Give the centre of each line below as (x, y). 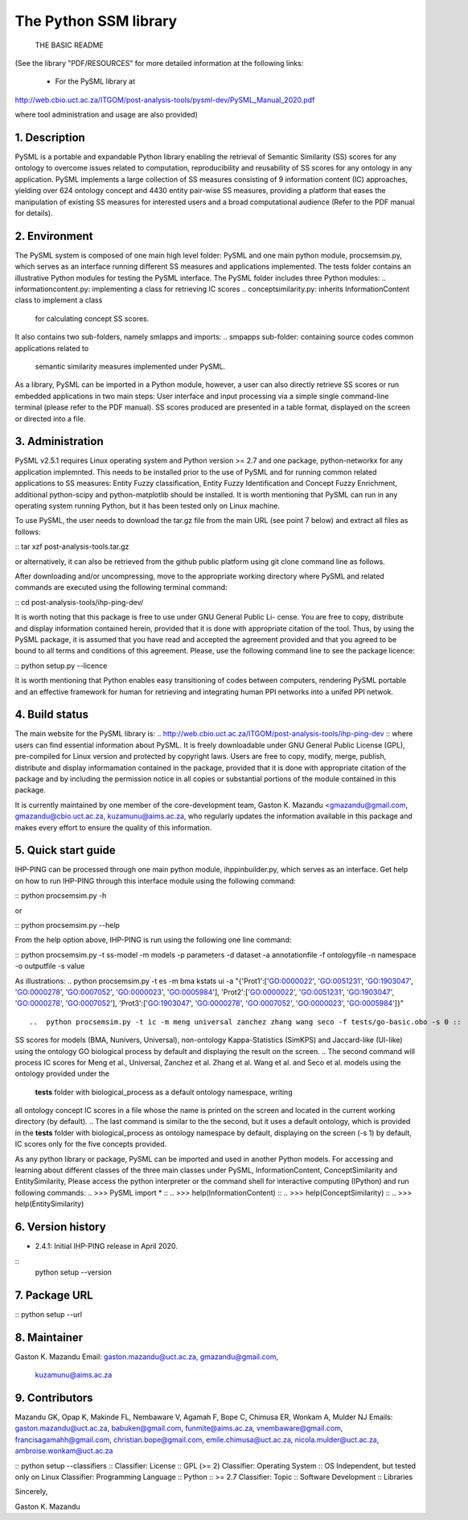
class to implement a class (59, 300)
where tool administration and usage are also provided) (107, 115)
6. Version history (60, 1227)
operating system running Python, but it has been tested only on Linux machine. (148, 506)
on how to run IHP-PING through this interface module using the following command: (156, 880)
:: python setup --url (48, 1314)
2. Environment (54, 236)
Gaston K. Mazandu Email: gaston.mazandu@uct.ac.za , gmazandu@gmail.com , (147, 1357)
